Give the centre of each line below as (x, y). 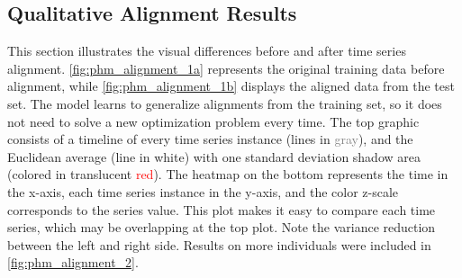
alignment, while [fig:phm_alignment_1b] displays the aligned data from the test (231, 86)
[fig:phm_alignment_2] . (73, 262)
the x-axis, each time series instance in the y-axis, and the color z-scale (203, 191)
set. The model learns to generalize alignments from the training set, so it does (225, 103)
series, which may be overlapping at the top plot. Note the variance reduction (222, 227)
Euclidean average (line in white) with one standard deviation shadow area (214, 156)
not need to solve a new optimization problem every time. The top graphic (213, 121)
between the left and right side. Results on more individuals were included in (219, 244)
